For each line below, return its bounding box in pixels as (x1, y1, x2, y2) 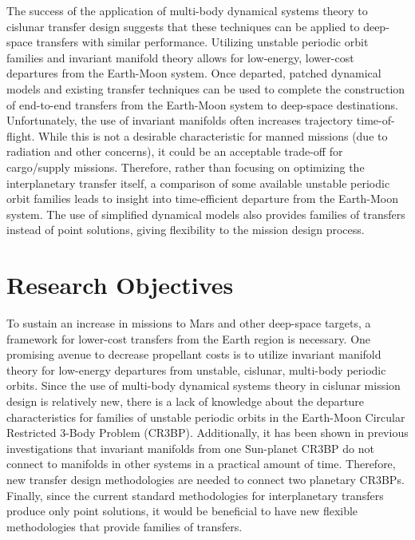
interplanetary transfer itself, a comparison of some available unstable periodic (6, 174, 390, 191)
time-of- (356, 112, 395, 129)
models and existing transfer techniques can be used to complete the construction (6, 80, 405, 97)
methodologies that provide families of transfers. (6, 518, 243, 534)
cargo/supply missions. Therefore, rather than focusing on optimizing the (6, 158, 365, 175)
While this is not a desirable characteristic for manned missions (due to (38, 127, 388, 144)
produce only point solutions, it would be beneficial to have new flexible (6, 502, 358, 519)
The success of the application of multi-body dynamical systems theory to (6, 2, 368, 18)
